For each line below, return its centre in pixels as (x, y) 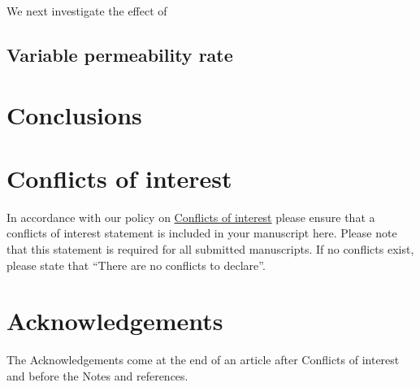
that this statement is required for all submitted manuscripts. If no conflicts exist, (210, 249)
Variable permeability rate (120, 54)
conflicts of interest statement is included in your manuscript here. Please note (202, 233)
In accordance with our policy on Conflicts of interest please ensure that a (191, 217)
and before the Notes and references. (97, 375)
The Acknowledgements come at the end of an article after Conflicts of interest (203, 360)
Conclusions (74, 114)
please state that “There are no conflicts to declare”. (136, 265)
